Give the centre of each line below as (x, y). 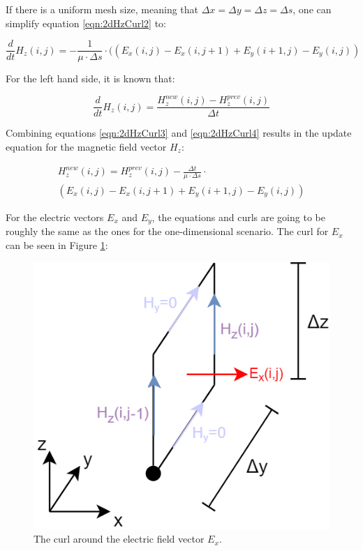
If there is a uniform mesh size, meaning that (102, 9)
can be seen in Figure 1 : (57, 245)
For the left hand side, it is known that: (90, 78)
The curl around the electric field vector (119, 539)
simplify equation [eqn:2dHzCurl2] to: (86, 23)
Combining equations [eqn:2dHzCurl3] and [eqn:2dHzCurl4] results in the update (179, 133)
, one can (312, 9)
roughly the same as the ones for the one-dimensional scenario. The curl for (167, 231)
